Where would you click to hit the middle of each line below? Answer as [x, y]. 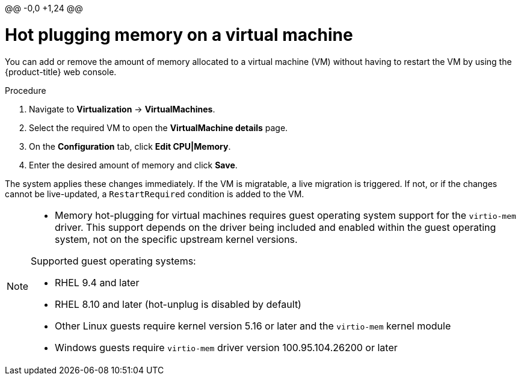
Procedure [26, 90]
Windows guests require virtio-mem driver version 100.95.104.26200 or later [226, 347]
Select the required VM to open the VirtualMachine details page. [159, 127]
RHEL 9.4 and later [97, 282]
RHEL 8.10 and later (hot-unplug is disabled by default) [178, 304]
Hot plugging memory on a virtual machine [179, 35]
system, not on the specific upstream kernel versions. [176, 239]
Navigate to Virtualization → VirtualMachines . [122, 109]
